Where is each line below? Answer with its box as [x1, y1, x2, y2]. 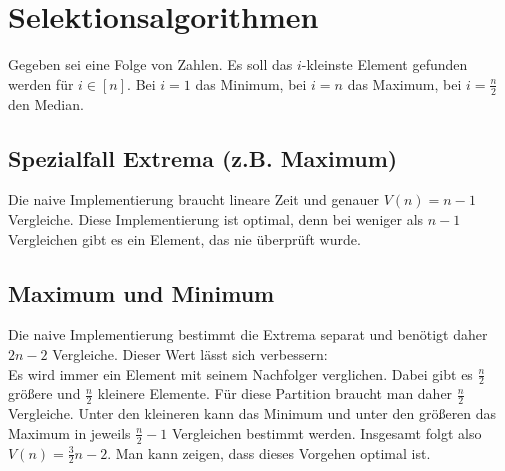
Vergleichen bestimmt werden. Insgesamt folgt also [171, 422, 482, 443]
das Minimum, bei [195, 73, 307, 94]
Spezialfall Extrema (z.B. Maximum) [8, 142, 398, 173]
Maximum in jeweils [8, 422, 131, 443]
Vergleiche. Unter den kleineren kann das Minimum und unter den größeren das [8, 403, 497, 424]
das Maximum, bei [347, 73, 462, 94]
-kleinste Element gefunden [301, 54, 468, 75]
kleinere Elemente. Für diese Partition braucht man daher [97, 383, 453, 404]
